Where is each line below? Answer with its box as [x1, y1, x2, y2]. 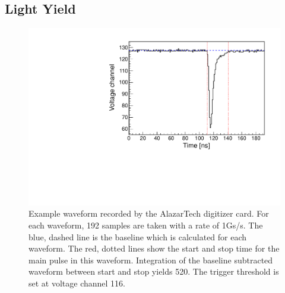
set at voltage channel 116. [28, 277, 126, 289]
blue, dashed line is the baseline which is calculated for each [28, 230, 247, 243]
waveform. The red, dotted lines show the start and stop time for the [28, 242, 280, 255]
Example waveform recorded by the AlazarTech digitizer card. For [28, 207, 269, 220]
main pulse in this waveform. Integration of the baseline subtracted [28, 253, 273, 266]
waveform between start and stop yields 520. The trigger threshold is [28, 265, 279, 278]
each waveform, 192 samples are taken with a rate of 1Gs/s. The [28, 219, 263, 231]
